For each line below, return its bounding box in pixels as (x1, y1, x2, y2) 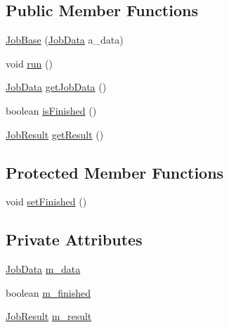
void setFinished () (6, 194, 87, 209)
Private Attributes (6, 229, 143, 250)
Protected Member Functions (6, 161, 224, 183)
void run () (6, 56, 53, 70)
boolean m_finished (6, 285, 91, 300)
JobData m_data (6, 262, 81, 276)
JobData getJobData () (6, 79, 107, 94)
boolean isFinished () (6, 103, 97, 117)
